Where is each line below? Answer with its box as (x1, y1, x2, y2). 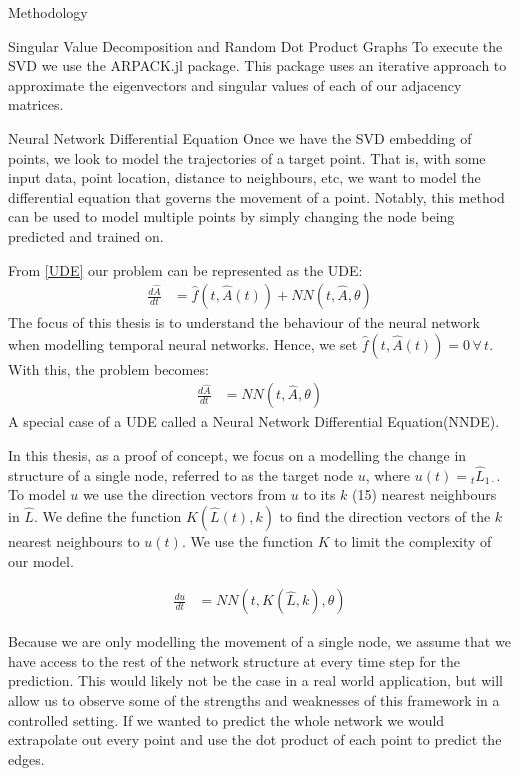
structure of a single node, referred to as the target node (8, 464, 354, 485)
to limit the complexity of (334, 530, 492, 551)
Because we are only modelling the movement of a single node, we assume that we (8, 631, 511, 652)
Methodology (8, 2, 88, 22)
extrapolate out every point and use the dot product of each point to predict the (8, 729, 502, 750)
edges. (8, 748, 45, 769)
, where (365, 464, 411, 485)
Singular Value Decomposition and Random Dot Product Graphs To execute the (8, 35, 503, 56)
